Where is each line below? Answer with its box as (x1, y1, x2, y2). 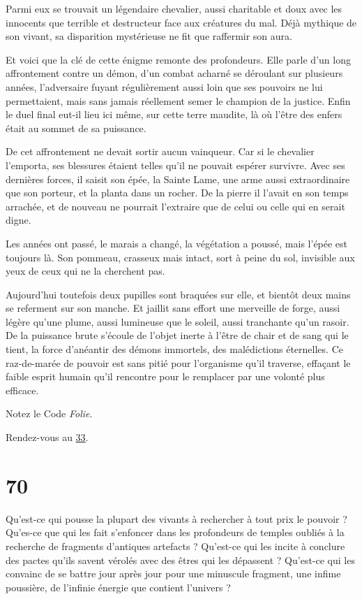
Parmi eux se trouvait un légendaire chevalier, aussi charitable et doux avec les (6, 1, 342, 15)
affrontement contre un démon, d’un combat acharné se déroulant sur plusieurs (6, 66, 343, 80)
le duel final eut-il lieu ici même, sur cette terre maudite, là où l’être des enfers (6, 107, 342, 122)
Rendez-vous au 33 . (6, 430, 89, 445)
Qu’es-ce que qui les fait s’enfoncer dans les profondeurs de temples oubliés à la (6, 525, 345, 540)
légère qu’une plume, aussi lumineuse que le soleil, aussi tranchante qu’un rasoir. (6, 314, 349, 329)
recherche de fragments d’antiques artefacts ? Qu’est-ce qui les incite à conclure (6, 538, 345, 553)
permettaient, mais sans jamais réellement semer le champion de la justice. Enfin (6, 93, 351, 108)
